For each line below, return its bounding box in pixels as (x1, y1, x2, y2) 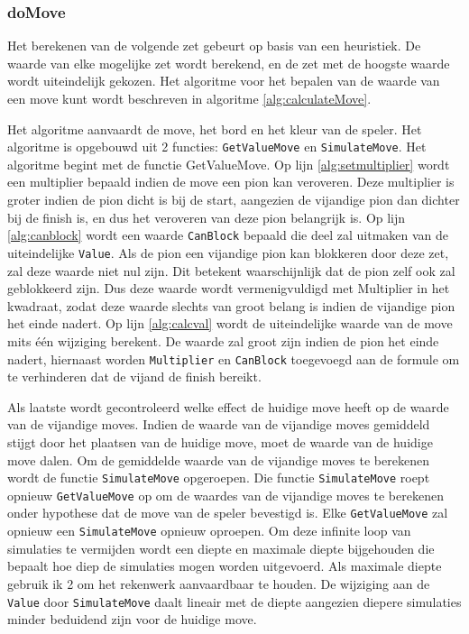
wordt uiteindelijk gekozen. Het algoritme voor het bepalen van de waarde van (7, 71, 440, 90)
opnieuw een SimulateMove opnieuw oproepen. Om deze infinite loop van (7, 521, 411, 540)
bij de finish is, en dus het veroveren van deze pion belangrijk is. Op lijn (7, 207, 406, 226)
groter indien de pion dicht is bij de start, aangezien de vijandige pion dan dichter (7, 190, 460, 209)
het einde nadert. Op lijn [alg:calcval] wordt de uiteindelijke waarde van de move (7, 314, 453, 333)
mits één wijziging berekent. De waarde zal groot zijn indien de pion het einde (7, 331, 439, 350)
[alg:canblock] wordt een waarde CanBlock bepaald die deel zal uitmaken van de (7, 225, 449, 244)
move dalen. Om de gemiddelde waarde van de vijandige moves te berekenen (7, 450, 429, 469)
